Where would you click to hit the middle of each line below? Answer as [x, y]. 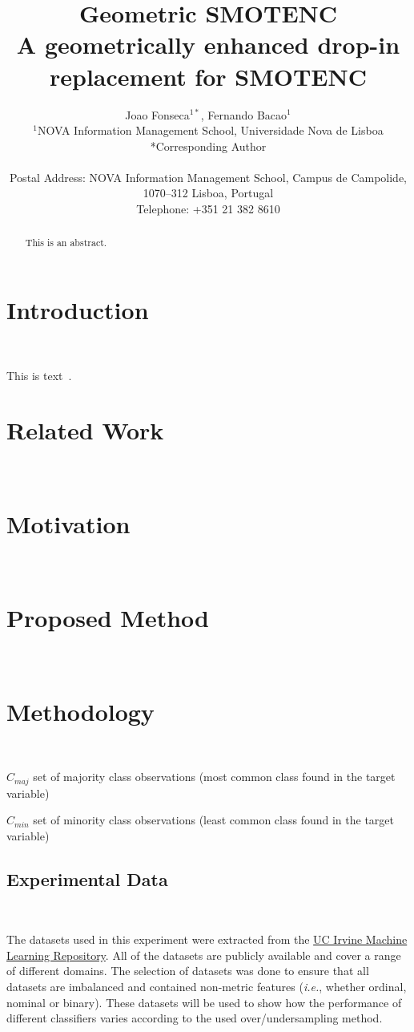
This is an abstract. [66, 243]
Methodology [80, 711]
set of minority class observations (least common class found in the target [213, 820]
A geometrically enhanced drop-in [208, 45]
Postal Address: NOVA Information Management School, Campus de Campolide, [208, 177]
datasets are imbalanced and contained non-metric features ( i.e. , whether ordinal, [207, 986]
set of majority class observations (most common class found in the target [214, 777]
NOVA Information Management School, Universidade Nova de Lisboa [210, 130]
